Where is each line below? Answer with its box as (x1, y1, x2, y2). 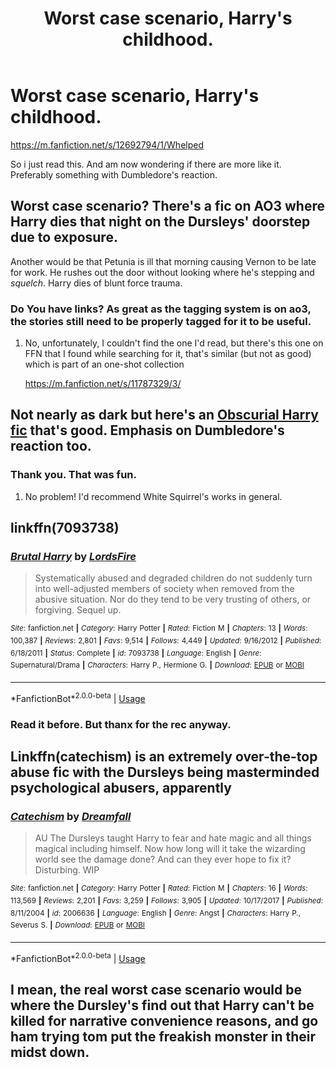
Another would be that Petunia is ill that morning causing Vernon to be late (10, 255, 317, 267)
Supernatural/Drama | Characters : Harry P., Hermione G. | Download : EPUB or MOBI (10, 660, 305, 671)
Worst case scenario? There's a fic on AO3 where (10, 198, 325, 215)
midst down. (10, 1043, 90, 1061)
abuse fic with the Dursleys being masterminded (10, 764, 320, 781)
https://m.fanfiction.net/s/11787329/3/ (24, 378, 182, 390)
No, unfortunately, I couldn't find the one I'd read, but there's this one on (24, 337, 324, 349)
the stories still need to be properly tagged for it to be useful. (10, 314, 312, 328)
